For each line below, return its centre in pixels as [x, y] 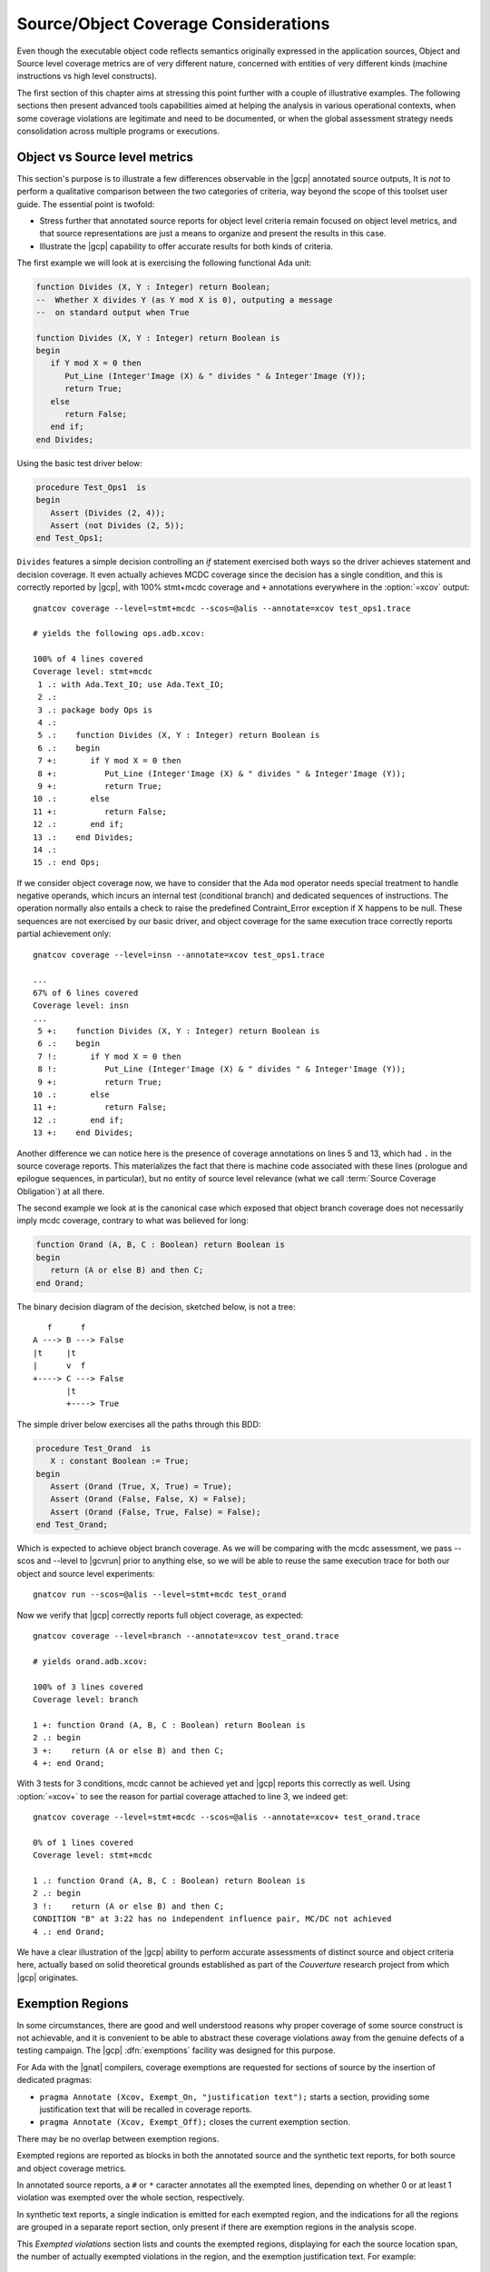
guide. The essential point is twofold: [86, 204]
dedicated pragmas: [54, 2080]
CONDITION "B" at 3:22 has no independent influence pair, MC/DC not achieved [212, 1919]
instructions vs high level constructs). [87, 76]
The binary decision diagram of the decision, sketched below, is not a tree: [156, 1306]
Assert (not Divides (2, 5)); [118, 525]
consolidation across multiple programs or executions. [118, 131]
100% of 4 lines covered [88, 659]
